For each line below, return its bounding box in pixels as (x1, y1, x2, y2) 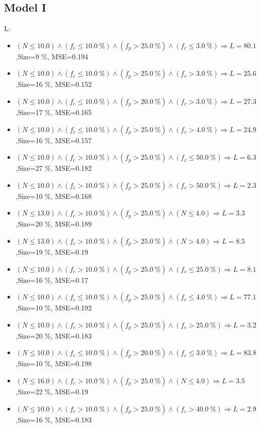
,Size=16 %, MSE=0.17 (16, 274, 88, 285)
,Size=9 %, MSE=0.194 (16, 51, 88, 61)
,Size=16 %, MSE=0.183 (16, 414, 92, 424)
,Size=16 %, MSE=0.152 (16, 79, 92, 89)
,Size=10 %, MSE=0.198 (16, 358, 92, 369)
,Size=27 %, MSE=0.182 (16, 163, 92, 173)
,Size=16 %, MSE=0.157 (16, 135, 92, 145)
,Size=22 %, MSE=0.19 (16, 386, 88, 396)
